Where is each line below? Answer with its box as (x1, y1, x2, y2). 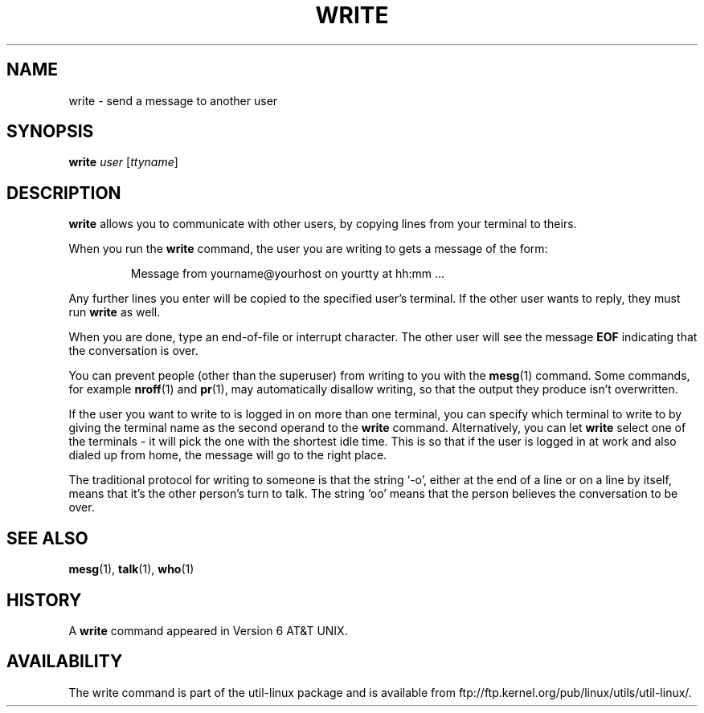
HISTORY (6, 589, 82, 610)
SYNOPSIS (6, 121, 94, 142)
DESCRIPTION (6, 182, 121, 203)
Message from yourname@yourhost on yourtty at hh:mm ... (130, 267, 445, 281)
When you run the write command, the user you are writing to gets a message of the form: (68, 242, 548, 256)
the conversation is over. (68, 344, 199, 358)
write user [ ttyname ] (68, 155, 178, 169)
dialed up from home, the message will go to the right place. (68, 448, 387, 462)
